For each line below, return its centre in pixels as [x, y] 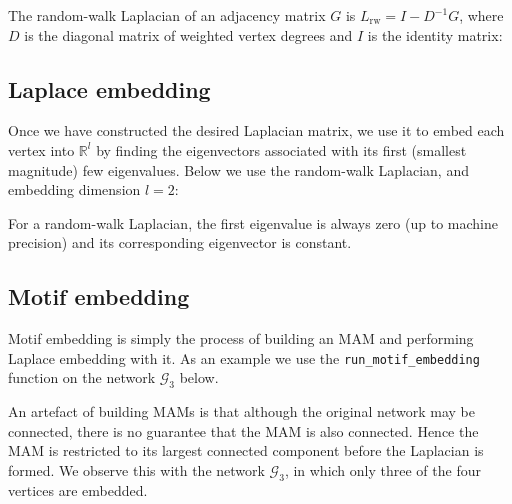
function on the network [82, 377]
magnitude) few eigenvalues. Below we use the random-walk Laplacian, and [238, 169]
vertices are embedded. [78, 489]
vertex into [41, 149]
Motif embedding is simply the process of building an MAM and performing [241, 338]
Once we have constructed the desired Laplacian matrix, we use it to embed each [256, 130]
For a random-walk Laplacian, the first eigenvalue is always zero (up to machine [253, 222]
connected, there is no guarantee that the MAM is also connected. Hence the [243, 430]
